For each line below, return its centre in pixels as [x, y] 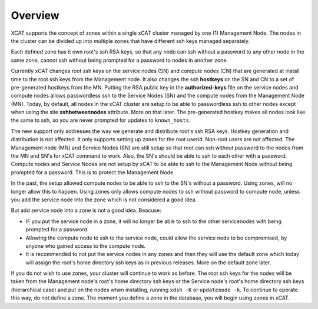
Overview [35, 15]
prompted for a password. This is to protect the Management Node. [93, 172]
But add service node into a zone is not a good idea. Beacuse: [86, 210]
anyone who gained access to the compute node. [86, 246]
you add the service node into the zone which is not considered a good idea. [104, 200]
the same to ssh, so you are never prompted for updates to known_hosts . [101, 120]
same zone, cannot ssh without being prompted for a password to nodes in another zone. [120, 60]
